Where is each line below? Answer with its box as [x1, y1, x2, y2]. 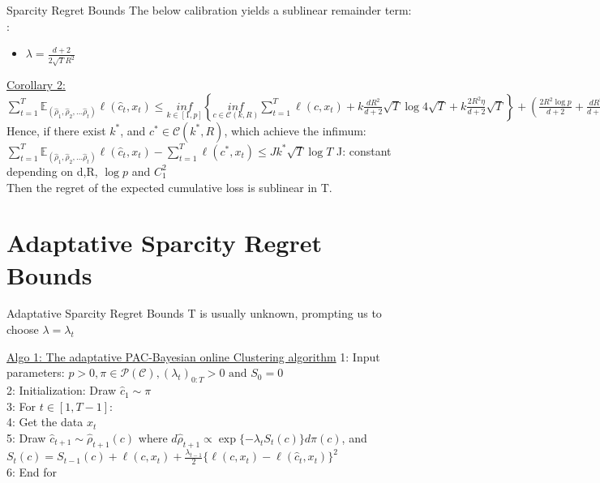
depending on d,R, [6, 162, 98, 179]
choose [6, 321, 39, 338]
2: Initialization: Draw [6, 382, 117, 399]
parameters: [6, 364, 65, 381]
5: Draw [6, 429, 46, 446]
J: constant [336, 142, 392, 159]
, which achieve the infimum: [224, 122, 366, 139]
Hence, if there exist [6, 122, 106, 139]
